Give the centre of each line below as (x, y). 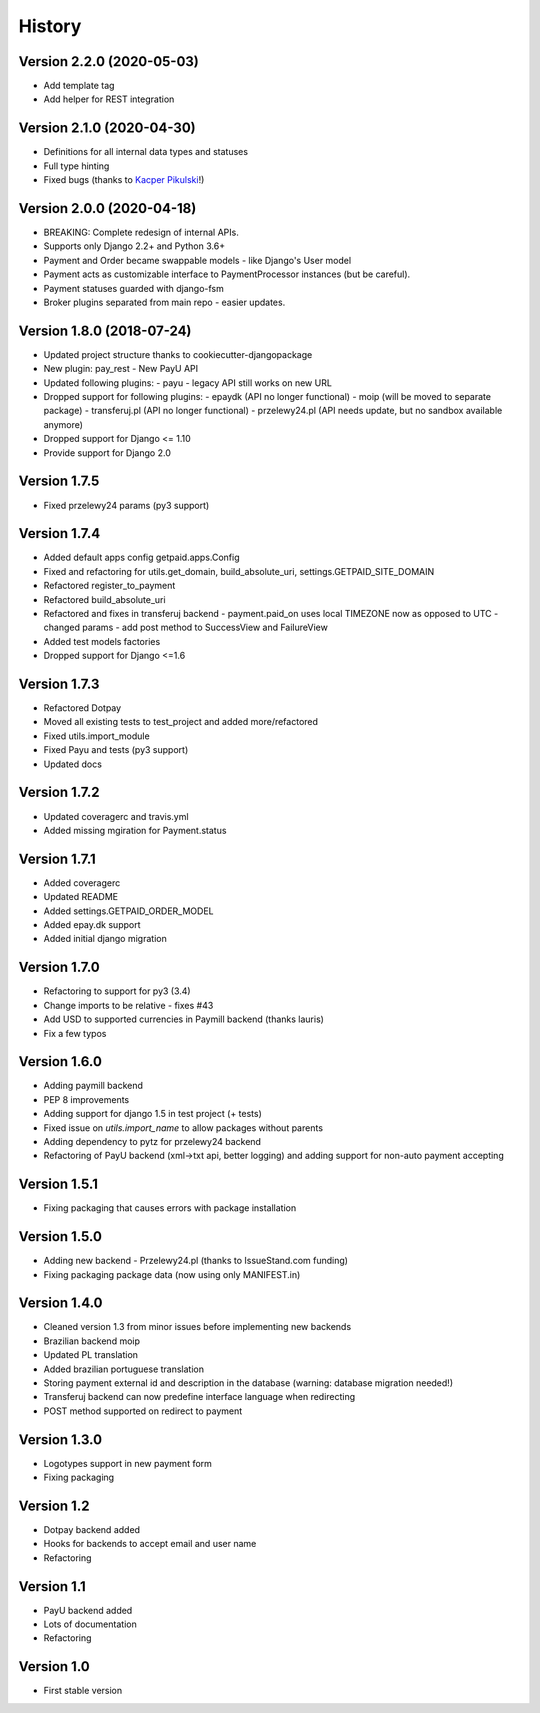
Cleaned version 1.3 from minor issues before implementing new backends (197, 1327)
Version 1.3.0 (60, 1439)
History (50, 26)
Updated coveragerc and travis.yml (116, 816)
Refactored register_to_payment (109, 586)
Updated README (81, 897)
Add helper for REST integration (109, 99)
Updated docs (72, 764)
